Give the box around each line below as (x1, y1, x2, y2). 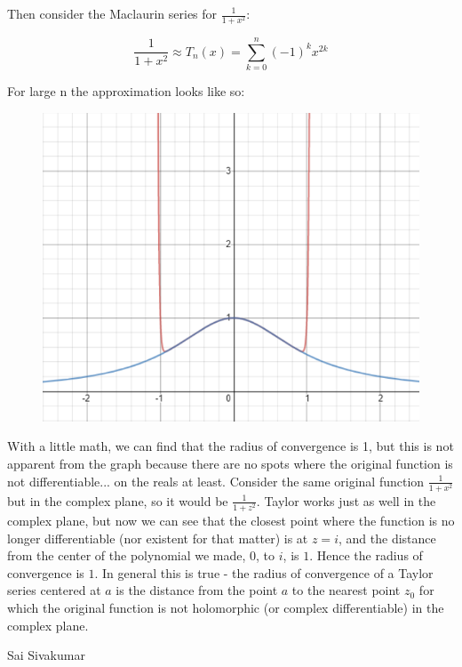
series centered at (7, 581, 101, 599)
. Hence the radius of (309, 546, 423, 565)
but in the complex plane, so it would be (7, 491, 228, 510)
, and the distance (338, 528, 436, 547)
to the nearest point (291, 581, 401, 599)
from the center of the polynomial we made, (7, 546, 246, 565)
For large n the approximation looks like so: (7, 82, 245, 100)
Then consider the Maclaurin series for (7, 4, 218, 22)
